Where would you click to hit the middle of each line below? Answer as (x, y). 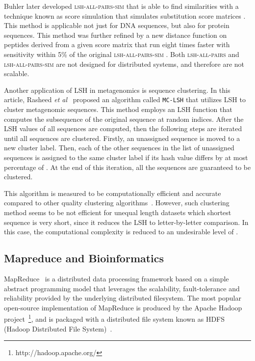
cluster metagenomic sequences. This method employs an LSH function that (118, 109)
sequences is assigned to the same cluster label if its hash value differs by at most (126, 157)
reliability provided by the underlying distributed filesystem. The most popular (123, 298)
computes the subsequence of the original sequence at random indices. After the (124, 119)
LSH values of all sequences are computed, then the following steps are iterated (123, 128)
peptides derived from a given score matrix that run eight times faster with (117, 44)
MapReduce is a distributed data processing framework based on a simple (116, 278)
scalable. (17, 73)
